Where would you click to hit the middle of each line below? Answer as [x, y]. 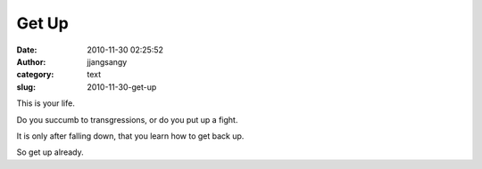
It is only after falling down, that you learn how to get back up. [130, 136]
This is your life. [46, 103]
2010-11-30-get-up [122, 87]
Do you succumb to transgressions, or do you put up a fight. [127, 119]
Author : [31, 61]
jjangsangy [107, 61]
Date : [27, 50]
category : [35, 75]
